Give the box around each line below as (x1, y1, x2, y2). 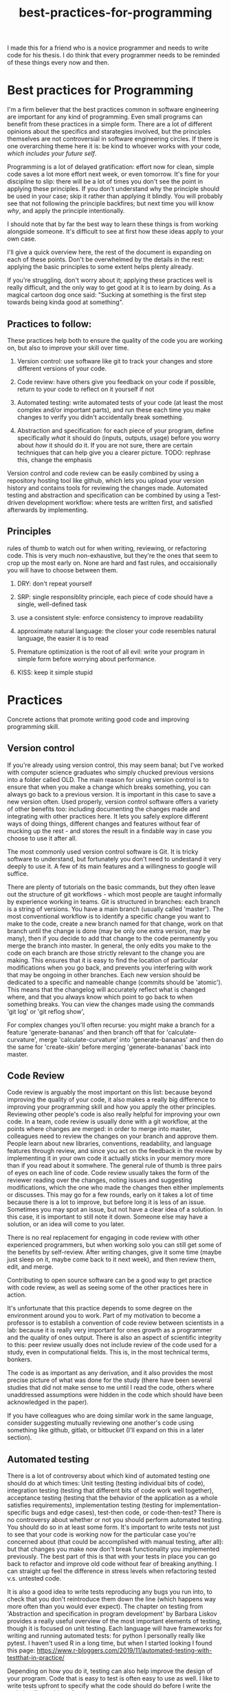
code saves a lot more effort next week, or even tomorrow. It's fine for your (7, 170, 220, 179)
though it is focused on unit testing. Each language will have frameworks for (7, 1624, 222, 1632)
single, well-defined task (16, 600, 87, 608)
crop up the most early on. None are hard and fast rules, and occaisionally (7, 559, 218, 567)
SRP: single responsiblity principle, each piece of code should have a (16, 592, 213, 601)
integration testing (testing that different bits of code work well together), (7, 1486, 214, 1494)
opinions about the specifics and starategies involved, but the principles (7, 128, 211, 136)
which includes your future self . (7, 150, 97, 158)
